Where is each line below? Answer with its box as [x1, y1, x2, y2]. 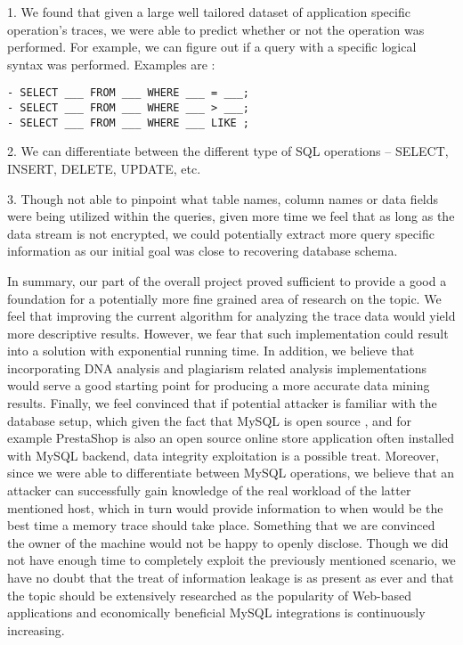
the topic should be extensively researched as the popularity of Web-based [7, 585, 411, 604]
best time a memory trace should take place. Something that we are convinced [7, 516, 435, 535]
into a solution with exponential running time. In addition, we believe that [7, 341, 415, 360]
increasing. [7, 620, 65, 639]
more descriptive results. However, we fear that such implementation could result [7, 323, 449, 342]
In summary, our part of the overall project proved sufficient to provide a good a [7, 271, 447, 290]
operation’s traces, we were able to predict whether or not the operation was [7, 20, 425, 38]
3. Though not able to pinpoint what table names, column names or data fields [7, 189, 439, 208]
